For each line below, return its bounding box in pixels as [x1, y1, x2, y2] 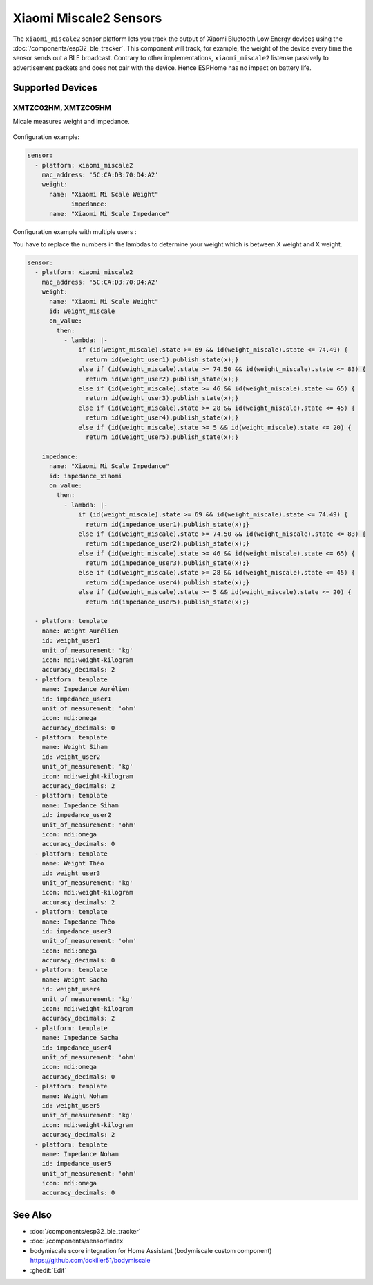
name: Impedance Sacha [41, 1034, 119, 1042]
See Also [12, 1209, 52, 1221]
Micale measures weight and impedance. [12, 117, 131, 125]
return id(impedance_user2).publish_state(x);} [85, 540, 250, 548]
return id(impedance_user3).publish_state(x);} [85, 559, 250, 567]
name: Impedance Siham [41, 801, 119, 809]
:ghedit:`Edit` [30, 1266, 67, 1274]
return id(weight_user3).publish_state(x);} [85, 395, 239, 402]
